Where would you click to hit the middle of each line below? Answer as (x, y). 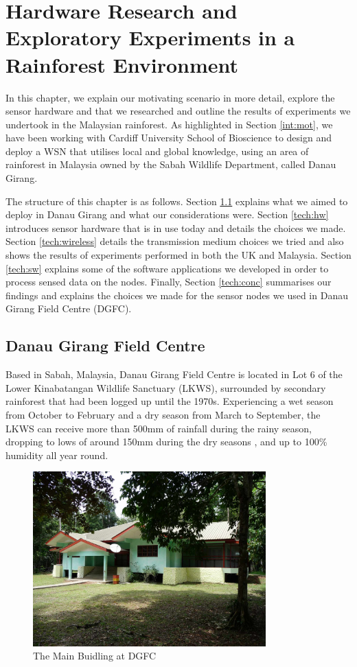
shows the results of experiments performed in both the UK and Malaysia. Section (178, 255)
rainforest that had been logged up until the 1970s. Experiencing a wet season (170, 401)
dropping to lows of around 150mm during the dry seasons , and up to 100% (166, 442)
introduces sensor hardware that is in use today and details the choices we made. (176, 227)
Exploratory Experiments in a (150, 37)
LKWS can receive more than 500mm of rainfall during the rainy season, (159, 428)
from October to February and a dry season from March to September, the (163, 414)
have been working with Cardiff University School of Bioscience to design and (169, 138)
